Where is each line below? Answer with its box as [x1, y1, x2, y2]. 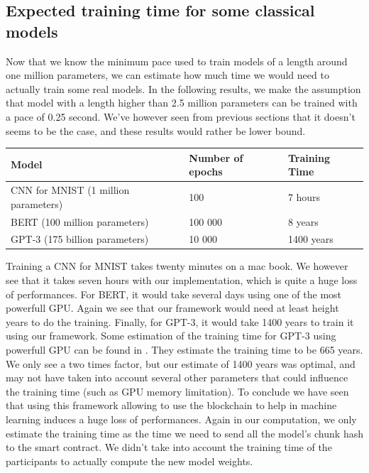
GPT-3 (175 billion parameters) [11, 232, 149, 246]
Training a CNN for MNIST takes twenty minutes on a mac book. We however [6, 259, 348, 273]
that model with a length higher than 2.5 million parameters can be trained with [6, 95, 358, 110]
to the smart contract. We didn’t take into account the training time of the [6, 440, 332, 455]
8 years [287, 214, 319, 229]
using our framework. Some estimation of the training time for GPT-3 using [6, 328, 336, 343]
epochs [189, 164, 223, 179]
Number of [189, 150, 243, 165]
